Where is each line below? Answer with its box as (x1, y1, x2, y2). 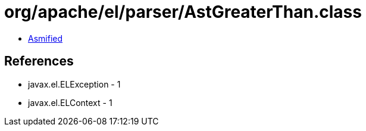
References (4, 54, 74, 69)
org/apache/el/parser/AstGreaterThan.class (4, 2, 362, 22)
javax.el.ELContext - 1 (28, 97, 112, 108)
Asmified (28, 33, 63, 43)
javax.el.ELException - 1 (28, 79, 121, 89)
